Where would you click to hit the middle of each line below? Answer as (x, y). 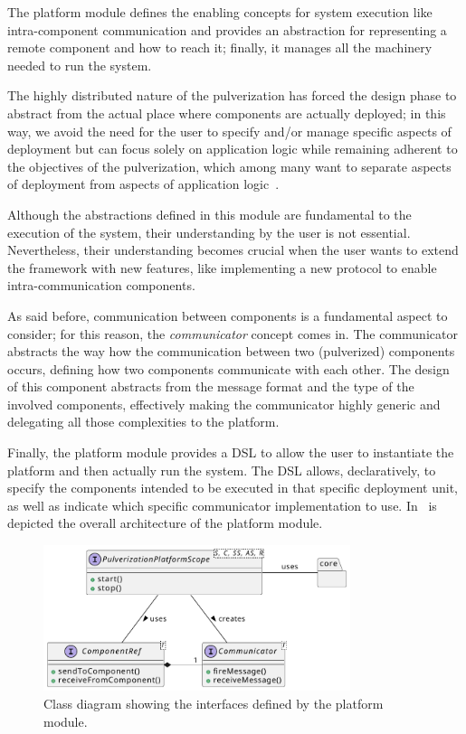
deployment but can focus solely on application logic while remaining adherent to (233, 149)
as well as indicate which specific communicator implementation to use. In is (222, 505)
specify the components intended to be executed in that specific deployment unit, (233, 488)
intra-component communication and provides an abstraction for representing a (227, 29)
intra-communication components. (101, 285)
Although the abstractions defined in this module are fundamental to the (209, 214)
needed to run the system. (80, 65)
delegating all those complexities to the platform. (143, 422)
